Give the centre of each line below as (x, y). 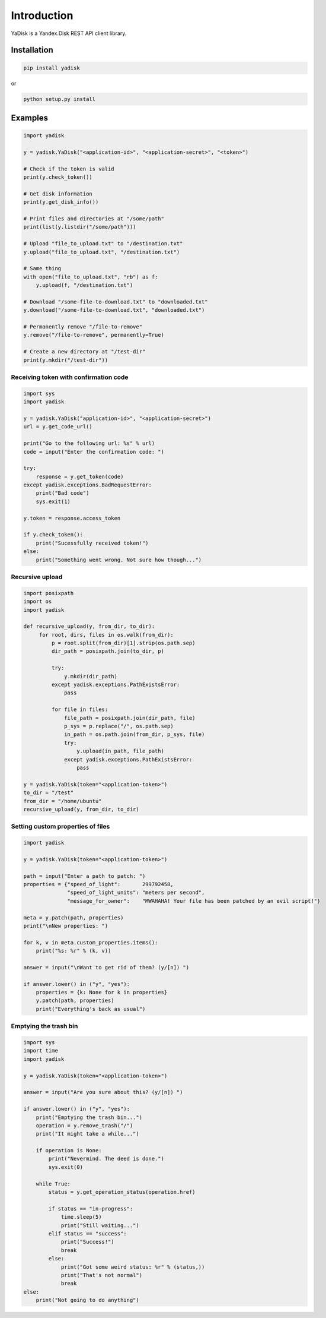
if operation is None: (69, 1151)
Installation (32, 50)
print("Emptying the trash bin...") (89, 1117)
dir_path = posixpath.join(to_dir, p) (108, 651)
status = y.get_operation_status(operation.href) (122, 1192)
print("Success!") (88, 1242)
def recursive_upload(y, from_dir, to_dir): (89, 626)
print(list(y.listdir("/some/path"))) (80, 227)
